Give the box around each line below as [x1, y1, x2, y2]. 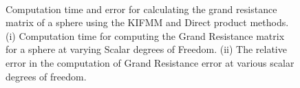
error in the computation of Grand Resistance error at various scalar [6, 55, 294, 69]
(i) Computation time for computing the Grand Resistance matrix [6, 28, 285, 43]
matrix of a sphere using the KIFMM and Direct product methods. [6, 15, 289, 30]
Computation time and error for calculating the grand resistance [6, 1, 277, 16]
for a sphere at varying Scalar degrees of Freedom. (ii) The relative [6, 42, 287, 56]
